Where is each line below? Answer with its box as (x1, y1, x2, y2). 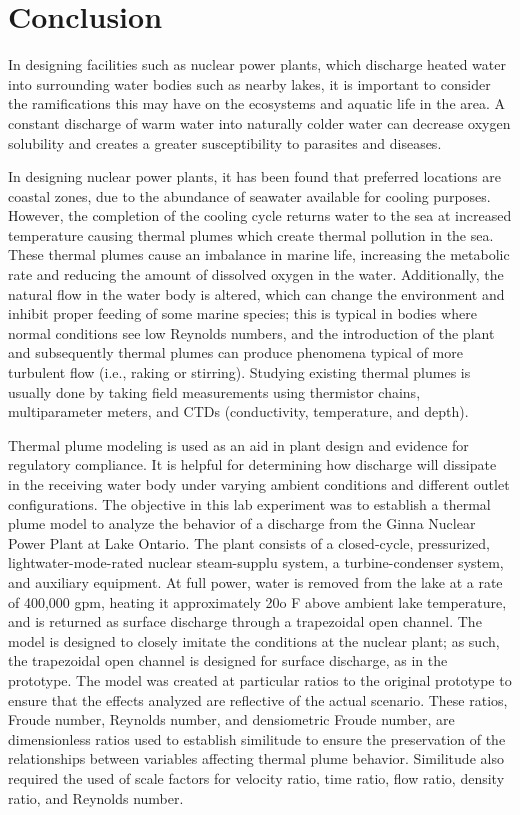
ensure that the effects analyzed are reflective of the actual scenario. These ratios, (8, 689, 508, 710)
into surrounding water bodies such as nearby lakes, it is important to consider (8, 73, 491, 94)
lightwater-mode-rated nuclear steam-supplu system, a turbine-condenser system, (8, 552, 504, 573)
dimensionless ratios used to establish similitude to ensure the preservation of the (8, 728, 506, 749)
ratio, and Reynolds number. (8, 787, 184, 808)
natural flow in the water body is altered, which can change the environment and (8, 283, 505, 304)
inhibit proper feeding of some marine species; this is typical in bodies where (8, 303, 477, 324)
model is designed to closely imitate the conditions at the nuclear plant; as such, (8, 630, 500, 651)
